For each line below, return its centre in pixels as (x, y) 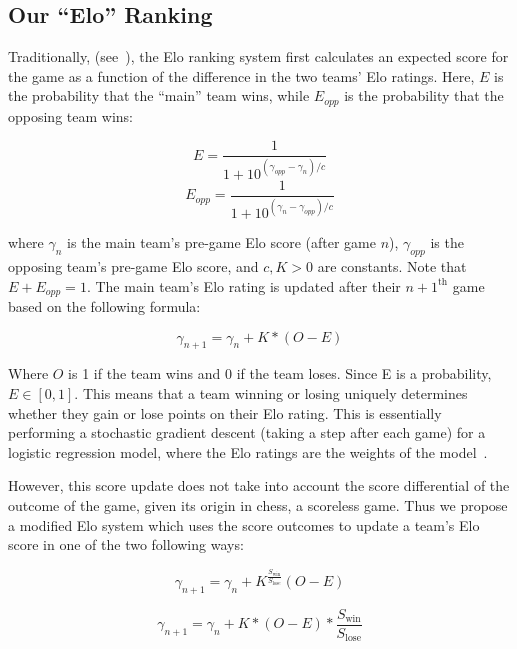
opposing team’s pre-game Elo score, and (133, 266)
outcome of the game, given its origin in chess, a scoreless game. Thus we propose (258, 505)
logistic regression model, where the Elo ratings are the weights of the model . (248, 451)
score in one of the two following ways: (126, 544)
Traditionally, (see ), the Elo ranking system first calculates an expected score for (258, 56)
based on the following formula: (104, 306)
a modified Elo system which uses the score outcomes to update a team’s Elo (244, 524)
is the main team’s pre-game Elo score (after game (221, 242)
